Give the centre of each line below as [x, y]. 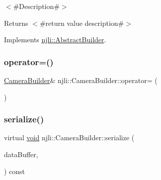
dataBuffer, [21, 154]
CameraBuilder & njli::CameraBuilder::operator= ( [81, 80]
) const [15, 171]
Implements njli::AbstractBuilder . [55, 40]
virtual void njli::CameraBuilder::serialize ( [69, 137]
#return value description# [82, 23]
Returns [16, 23]
